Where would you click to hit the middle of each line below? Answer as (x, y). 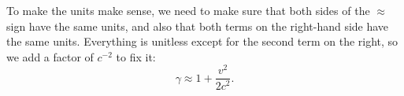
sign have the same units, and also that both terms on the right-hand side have (198, 26)
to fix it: (136, 56)
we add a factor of (50, 56)
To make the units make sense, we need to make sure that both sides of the (188, 10)
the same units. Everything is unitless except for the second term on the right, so (202, 41)
